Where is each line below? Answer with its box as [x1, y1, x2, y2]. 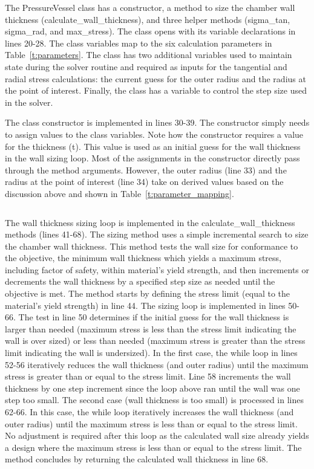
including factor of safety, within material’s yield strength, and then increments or [5, 263, 309, 276]
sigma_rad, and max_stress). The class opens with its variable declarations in [5, 25, 296, 37]
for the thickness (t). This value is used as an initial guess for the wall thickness [5, 140, 301, 152]
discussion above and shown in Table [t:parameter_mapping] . [5, 187, 234, 199]
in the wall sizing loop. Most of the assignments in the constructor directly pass [5, 152, 300, 164]
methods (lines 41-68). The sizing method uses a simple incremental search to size [5, 228, 309, 241]
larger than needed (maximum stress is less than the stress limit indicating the [5, 322, 296, 335]
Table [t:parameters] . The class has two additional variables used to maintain [5, 48, 292, 61]
